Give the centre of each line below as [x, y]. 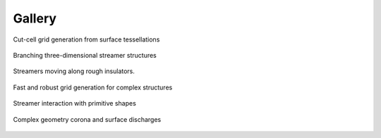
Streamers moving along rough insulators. [74, 71]
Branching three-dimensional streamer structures [85, 55]
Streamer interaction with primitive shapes [75, 103]
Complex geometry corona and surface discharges [87, 119]
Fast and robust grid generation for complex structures [93, 87]
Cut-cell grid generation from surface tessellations [86, 39]
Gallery [35, 18]
